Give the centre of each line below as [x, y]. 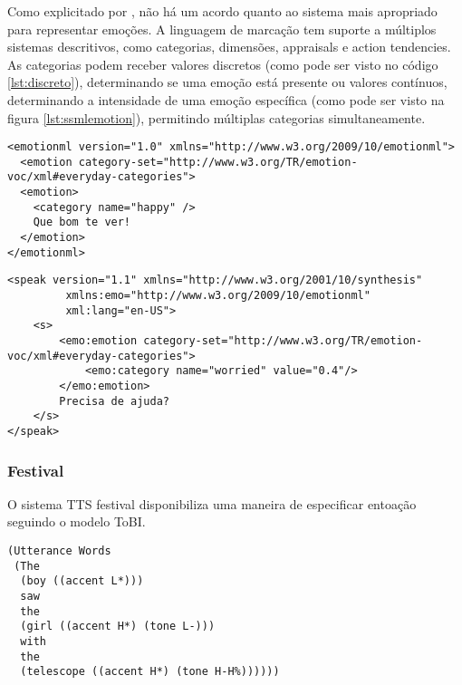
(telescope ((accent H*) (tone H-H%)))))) [150, 672]
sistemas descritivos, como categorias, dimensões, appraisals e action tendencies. [229, 47]
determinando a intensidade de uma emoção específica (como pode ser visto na [226, 99]
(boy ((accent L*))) [82, 581]
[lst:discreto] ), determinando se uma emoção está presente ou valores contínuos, [227, 82]
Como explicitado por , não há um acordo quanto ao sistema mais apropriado [222, 11]
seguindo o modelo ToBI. [77, 521]
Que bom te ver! [82, 222]
